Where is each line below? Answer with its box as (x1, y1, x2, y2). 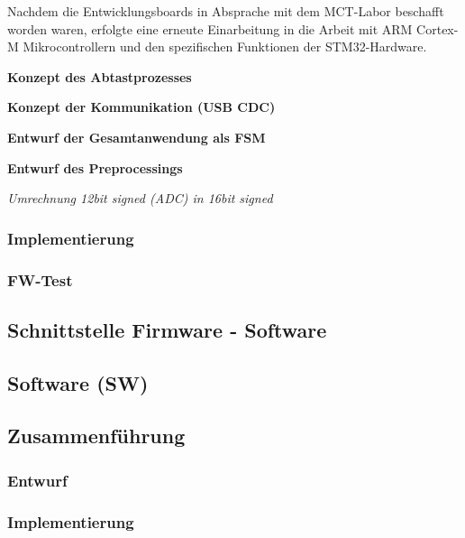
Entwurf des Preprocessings (7, 158, 183, 177)
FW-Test (7, 268, 73, 291)
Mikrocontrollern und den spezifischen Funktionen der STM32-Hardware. (23, 37, 427, 56)
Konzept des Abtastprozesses (7, 67, 192, 86)
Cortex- (416, 19, 459, 38)
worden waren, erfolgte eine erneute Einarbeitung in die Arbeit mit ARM (7, 19, 413, 38)
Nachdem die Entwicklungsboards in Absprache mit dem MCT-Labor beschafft (7, 2, 444, 20)
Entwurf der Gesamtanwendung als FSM (7, 127, 266, 146)
